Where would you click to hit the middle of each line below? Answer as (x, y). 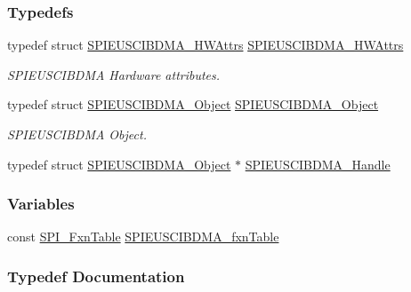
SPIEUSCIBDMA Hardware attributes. (114, 74)
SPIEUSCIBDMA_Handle (318, 164)
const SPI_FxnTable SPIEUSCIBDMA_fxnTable (143, 237)
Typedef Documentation (96, 276)
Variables (41, 204)
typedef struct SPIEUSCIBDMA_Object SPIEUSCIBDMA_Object (193, 104)
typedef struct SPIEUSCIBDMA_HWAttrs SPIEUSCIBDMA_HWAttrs (205, 45)
